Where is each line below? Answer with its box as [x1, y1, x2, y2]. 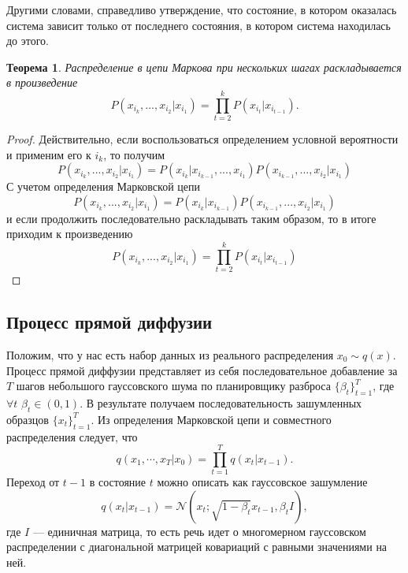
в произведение [6, 74, 78, 91]
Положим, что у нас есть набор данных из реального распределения [6, 346, 334, 363]
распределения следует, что [6, 428, 138, 445]
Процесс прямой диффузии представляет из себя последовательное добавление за [6, 362, 398, 378]
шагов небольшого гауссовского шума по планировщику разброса [16, 378, 331, 394]
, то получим [103, 146, 165, 162]
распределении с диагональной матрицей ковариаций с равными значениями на [6, 538, 388, 555]
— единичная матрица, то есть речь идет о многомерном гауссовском [32, 523, 366, 539]
